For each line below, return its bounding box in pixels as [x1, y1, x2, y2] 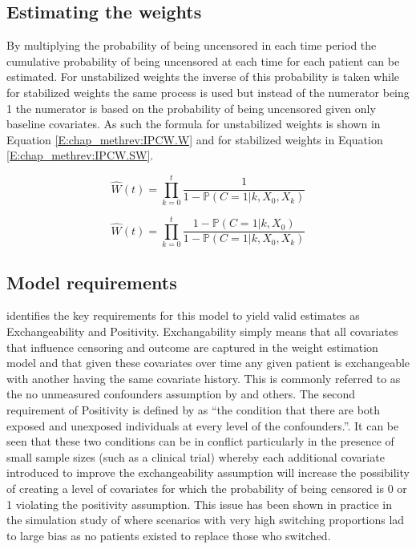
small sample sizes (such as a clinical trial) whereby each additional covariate [6, 448, 385, 465]
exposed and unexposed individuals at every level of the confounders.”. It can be [6, 417, 399, 434]
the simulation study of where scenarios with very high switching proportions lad [6, 511, 405, 528]
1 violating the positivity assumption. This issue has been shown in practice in [6, 495, 392, 512]
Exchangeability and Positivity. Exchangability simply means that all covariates [6, 323, 398, 339]
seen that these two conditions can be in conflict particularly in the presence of [6, 433, 394, 450]
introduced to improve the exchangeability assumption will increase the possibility [6, 464, 410, 481]
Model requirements [6, 269, 177, 294]
